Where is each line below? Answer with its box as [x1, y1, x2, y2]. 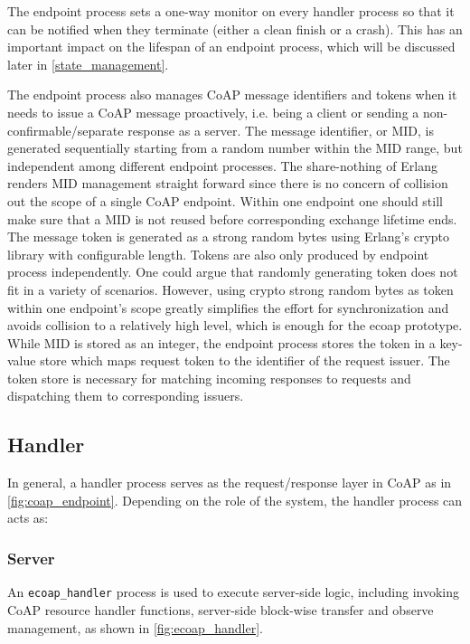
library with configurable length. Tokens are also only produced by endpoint [7, 244, 429, 263]
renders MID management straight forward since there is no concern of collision [7, 174, 448, 193]
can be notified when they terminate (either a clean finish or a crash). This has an [7, 19, 463, 38]
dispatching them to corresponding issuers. [7, 386, 244, 405]
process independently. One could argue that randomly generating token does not [7, 262, 458, 281]
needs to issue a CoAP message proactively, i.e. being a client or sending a [7, 102, 419, 121]
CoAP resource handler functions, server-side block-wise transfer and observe [7, 600, 434, 619]
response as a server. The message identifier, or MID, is [127, 120, 434, 139]
